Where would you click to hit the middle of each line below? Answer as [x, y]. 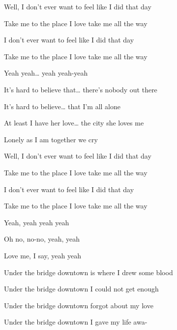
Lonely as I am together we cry [51, 139]
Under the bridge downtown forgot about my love [79, 305]
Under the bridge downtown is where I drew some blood [88, 272]
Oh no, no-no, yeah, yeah [42, 239]
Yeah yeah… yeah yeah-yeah [46, 73]
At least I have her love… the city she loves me [74, 123]
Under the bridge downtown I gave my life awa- [76, 322]
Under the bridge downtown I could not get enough [81, 289]
